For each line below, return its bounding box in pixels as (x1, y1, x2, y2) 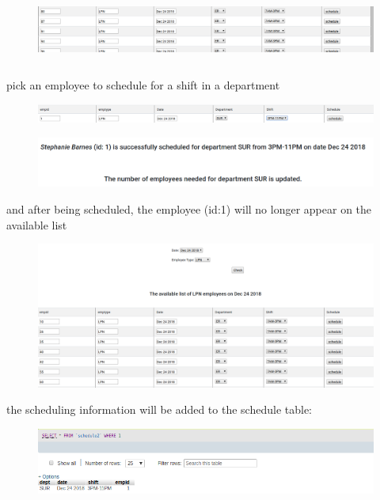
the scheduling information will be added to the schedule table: (6, 401, 312, 418)
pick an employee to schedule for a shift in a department (6, 77, 280, 93)
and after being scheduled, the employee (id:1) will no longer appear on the (6, 201, 372, 218)
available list (6, 216, 67, 233)
